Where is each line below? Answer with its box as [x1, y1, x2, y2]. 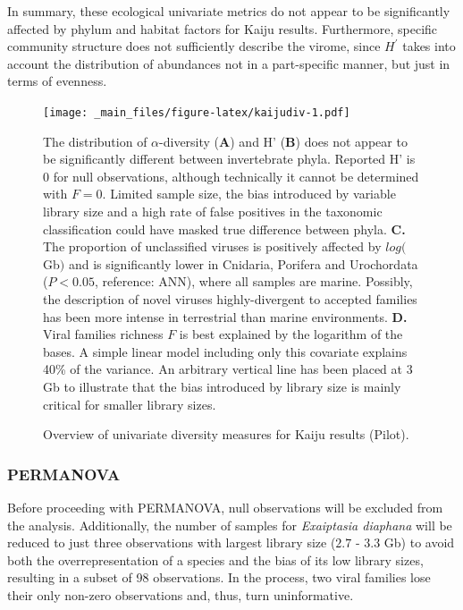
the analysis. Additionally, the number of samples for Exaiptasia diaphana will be [7, 515, 452, 534]
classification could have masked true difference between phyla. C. [43, 219, 406, 238]
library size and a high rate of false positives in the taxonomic [43, 202, 383, 220]
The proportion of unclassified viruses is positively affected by [43, 237, 382, 256]
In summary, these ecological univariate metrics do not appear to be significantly [7, 2, 450, 20]
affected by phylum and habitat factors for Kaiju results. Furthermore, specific [7, 19, 438, 38]
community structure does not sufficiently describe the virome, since [7, 37, 381, 55]
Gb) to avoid [383, 533, 455, 552]
